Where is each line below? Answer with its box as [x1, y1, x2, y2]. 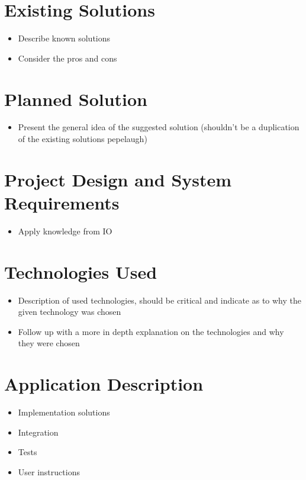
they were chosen [18, 337, 80, 349]
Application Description [4, 372, 204, 396]
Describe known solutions [18, 32, 111, 44]
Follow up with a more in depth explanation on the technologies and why [18, 325, 284, 337]
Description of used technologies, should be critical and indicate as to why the [18, 294, 302, 306]
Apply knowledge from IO [18, 224, 112, 237]
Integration [18, 426, 59, 438]
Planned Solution [4, 86, 148, 111]
